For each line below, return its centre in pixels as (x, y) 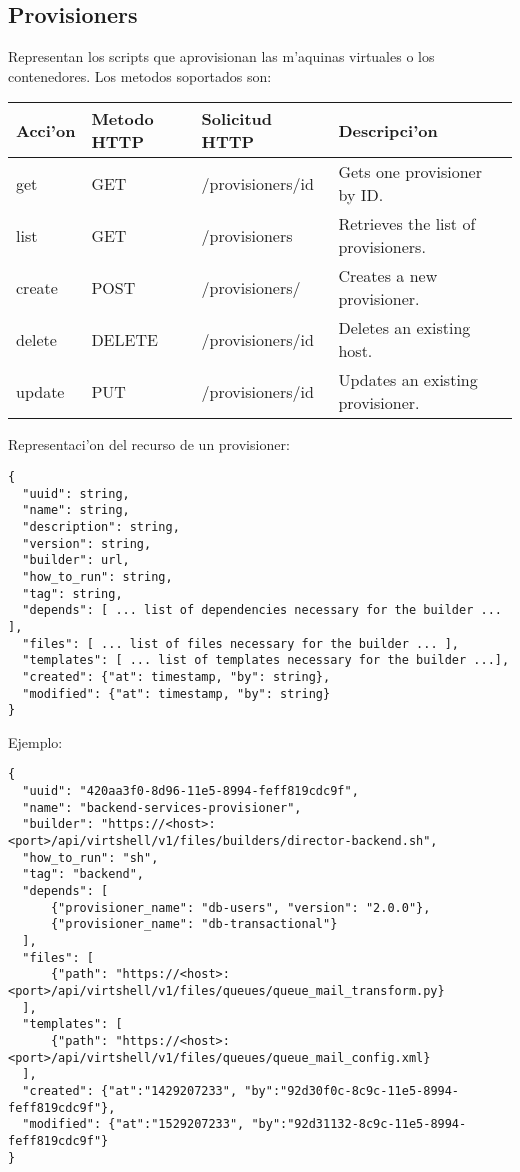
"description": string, (101, 526)
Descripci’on (388, 130)
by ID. (361, 195)
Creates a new (388, 276)
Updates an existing (408, 380)
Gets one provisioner (410, 172)
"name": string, (76, 510)
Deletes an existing (404, 328)
